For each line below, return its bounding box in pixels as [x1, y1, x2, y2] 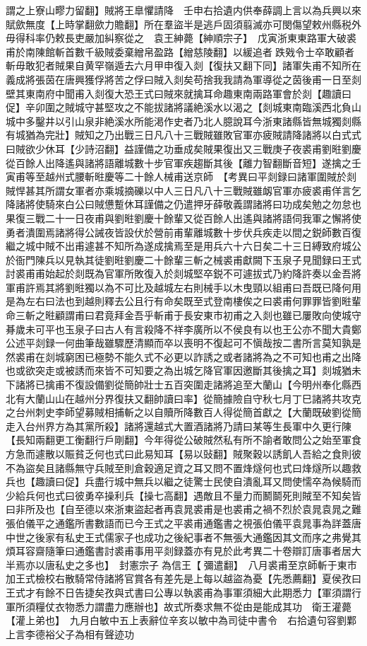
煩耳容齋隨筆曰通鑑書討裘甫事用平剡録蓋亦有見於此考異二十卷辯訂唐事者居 [6, 543, 351, 558]
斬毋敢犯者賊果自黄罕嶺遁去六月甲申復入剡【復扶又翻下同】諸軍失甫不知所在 [6, 58, 361, 73]
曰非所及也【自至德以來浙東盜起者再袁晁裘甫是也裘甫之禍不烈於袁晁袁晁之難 [6, 502, 361, 517]
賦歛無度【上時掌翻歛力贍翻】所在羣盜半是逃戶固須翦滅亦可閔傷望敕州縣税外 [6, 16, 361, 31]
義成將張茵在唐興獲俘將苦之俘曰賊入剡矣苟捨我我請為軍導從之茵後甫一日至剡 [6, 71, 361, 86]
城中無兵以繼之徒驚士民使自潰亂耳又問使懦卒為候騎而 [114, 474, 361, 489]
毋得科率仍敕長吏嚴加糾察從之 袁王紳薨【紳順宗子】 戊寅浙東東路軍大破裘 [6, 30, 356, 45]
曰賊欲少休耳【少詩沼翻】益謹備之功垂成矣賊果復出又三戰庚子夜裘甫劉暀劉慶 [6, 141, 361, 156]
